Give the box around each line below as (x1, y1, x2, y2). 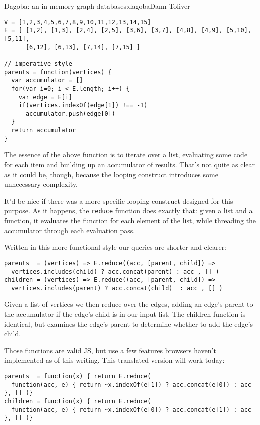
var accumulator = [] (11, 77, 83, 84)
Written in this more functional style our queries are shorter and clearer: (4, 242, 227, 252)
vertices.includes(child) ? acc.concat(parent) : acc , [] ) (11, 268, 219, 275)
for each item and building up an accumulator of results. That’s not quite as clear (4, 159, 255, 170)
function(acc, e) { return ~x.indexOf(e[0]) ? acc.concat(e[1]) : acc (11, 406, 251, 413)
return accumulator (11, 127, 76, 134)
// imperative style (4, 60, 73, 67)
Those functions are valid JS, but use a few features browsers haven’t (4, 345, 216, 355)
